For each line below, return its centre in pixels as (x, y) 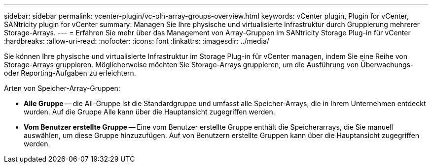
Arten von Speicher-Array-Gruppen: (62, 88)
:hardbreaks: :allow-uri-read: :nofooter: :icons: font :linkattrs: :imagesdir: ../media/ (137, 41)
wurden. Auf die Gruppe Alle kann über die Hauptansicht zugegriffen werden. (149, 112)
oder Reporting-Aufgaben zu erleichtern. (70, 73)
